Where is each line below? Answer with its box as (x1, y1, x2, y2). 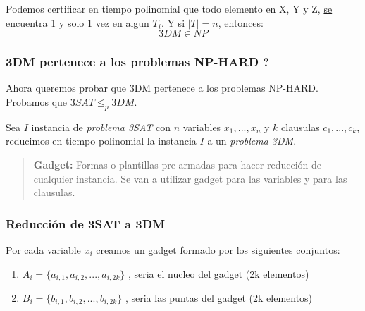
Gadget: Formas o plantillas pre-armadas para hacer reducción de (33, 157, 321, 171)
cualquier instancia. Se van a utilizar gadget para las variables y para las (33, 171, 347, 185)
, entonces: (218, 15, 264, 30)
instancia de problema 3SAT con (31, 119, 171, 134)
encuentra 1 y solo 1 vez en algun (6, 15, 149, 30)
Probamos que (6, 94, 68, 109)
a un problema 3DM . (207, 133, 297, 148)
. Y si (161, 15, 185, 30)
